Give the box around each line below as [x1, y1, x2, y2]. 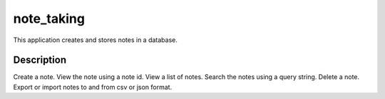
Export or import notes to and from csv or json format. [13, 83, 173, 91]
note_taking [13, 11, 86, 26]
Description [13, 54, 67, 66]
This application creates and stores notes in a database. [13, 36, 178, 44]
